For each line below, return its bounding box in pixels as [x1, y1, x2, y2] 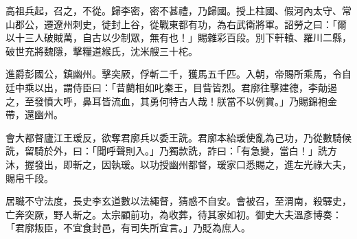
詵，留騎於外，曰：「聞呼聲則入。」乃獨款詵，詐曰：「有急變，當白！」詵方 [5, 144, 337, 158]
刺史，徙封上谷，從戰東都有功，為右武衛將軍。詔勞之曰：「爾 [72, 16, 347, 31]
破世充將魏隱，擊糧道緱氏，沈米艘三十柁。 [5, 43, 198, 58]
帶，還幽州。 [5, 107, 63, 122]
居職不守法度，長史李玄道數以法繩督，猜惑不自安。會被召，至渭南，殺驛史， [5, 194, 352, 208]
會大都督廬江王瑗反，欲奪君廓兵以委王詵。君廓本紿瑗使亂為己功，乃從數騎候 [5, 130, 352, 144]
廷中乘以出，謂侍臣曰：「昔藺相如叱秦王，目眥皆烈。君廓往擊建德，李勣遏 [5, 80, 337, 94]
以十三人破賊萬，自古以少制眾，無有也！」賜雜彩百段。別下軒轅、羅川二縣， [5, 30, 352, 45]
